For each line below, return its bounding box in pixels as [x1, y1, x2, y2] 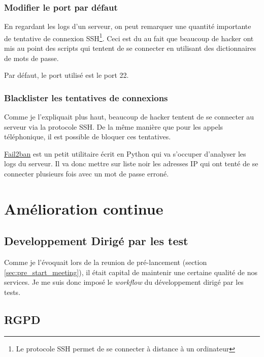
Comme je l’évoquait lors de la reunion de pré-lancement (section [4, 257, 207, 267]
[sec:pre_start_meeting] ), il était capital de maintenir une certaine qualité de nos [4, 266, 257, 277]
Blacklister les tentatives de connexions [4, 91, 168, 104]
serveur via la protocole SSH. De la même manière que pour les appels [4, 121, 223, 132]
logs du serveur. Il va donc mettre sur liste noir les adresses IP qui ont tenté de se [4, 158, 258, 169]
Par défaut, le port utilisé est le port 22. [4, 70, 129, 80]
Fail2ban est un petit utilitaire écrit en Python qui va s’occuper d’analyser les [4, 148, 246, 159]
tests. [4, 286, 21, 297]
